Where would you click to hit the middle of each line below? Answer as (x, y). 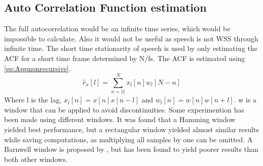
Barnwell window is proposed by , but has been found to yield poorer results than (131, 149)
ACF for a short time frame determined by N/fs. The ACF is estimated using (125, 58)
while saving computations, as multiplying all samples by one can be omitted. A (128, 139)
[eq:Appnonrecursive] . (37, 68)
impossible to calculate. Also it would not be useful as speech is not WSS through (131, 38)
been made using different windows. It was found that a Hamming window (120, 119)
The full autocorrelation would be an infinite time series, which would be (117, 29)
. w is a (245, 100)
